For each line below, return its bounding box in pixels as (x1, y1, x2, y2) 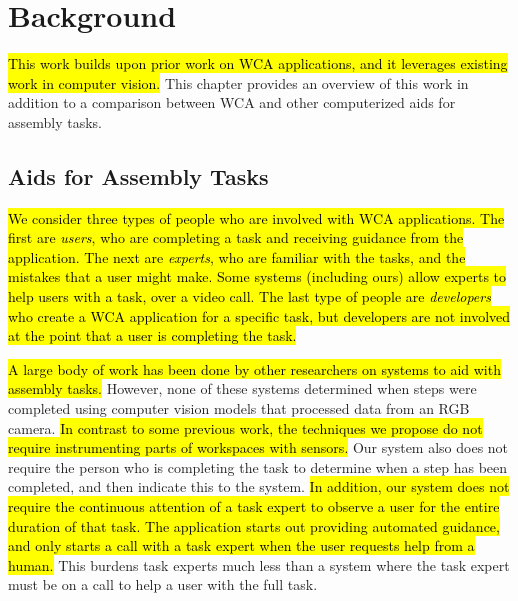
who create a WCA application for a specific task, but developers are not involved (8, 305, 511, 326)
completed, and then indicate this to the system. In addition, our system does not (8, 476, 510, 497)
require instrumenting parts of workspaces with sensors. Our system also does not (8, 437, 509, 458)
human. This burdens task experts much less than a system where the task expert (8, 554, 510, 575)
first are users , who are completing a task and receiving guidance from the (8, 227, 464, 248)
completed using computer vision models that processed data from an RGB (8, 398, 470, 419)
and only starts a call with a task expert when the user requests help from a (8, 535, 475, 556)
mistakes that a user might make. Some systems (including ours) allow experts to (8, 266, 507, 287)
